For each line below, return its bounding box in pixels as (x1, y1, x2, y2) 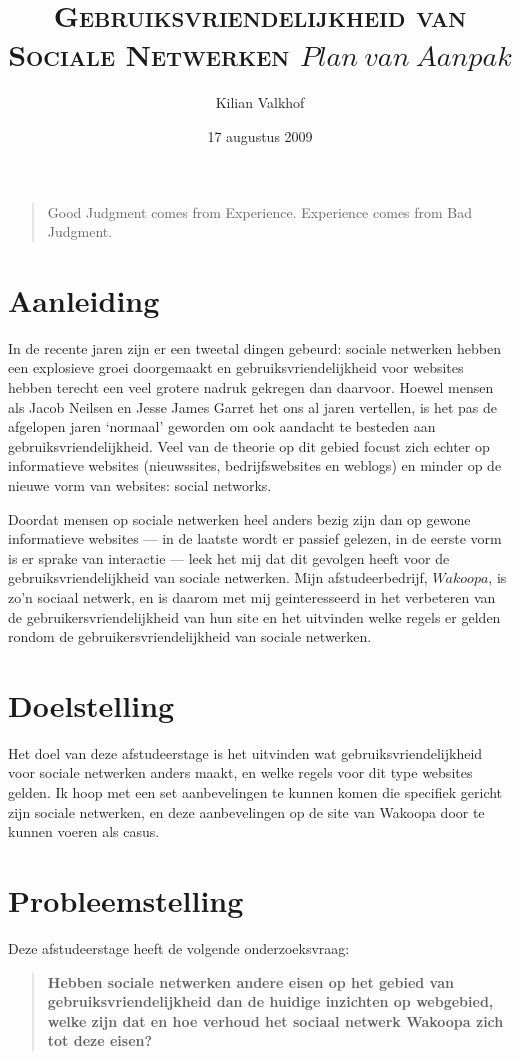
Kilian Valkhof (215, 92, 305, 113)
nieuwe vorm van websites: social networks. (8, 474, 272, 495)
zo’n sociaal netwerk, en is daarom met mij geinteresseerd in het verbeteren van (8, 586, 496, 607)
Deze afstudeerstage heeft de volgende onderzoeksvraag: (8, 937, 350, 958)
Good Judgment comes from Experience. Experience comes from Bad (47, 201, 473, 222)
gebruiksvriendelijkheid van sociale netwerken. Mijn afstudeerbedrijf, (8, 567, 428, 588)
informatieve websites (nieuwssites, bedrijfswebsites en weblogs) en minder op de (8, 455, 502, 476)
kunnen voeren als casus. (8, 821, 160, 842)
